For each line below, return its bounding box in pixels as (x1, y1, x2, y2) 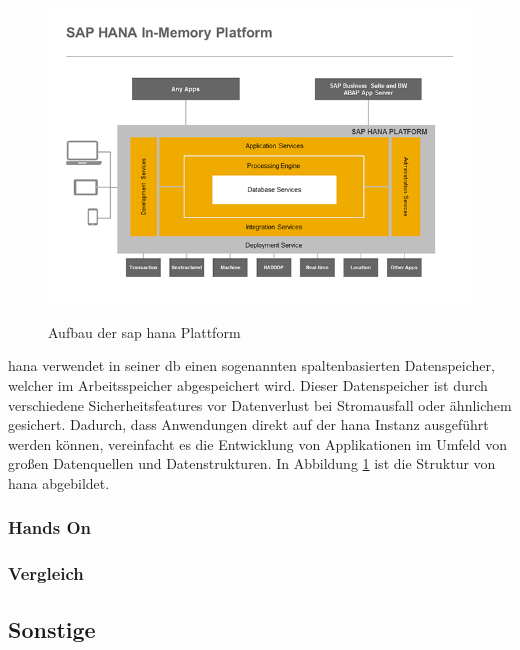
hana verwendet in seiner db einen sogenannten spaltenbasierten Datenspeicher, (8, 355, 495, 376)
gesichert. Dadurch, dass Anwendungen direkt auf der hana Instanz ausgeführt (8, 414, 489, 435)
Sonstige (8, 613, 96, 644)
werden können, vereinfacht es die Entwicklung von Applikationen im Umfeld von (8, 433, 507, 454)
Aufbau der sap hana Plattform (48, 321, 241, 342)
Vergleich (8, 561, 84, 586)
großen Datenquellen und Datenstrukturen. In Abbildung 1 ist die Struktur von (8, 453, 496, 474)
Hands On (8, 515, 92, 540)
